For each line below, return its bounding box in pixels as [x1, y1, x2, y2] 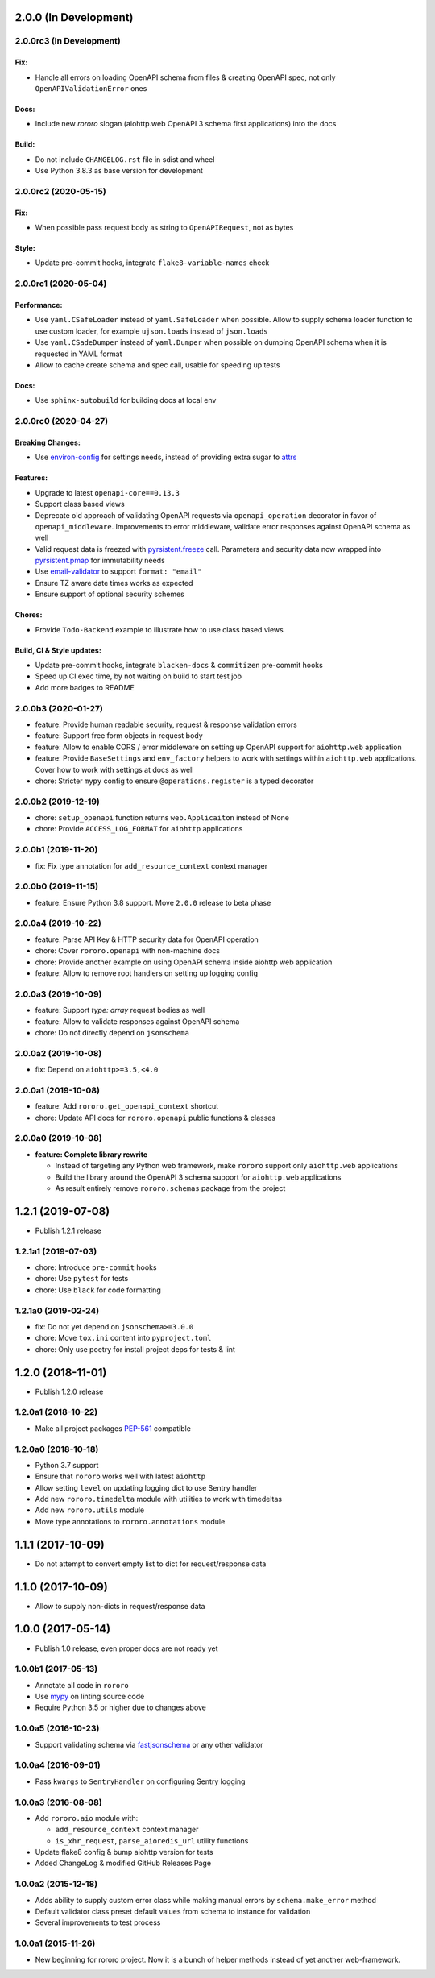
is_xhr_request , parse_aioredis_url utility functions [55, 1835, 249, 1845]
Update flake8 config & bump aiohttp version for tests [35, 1847, 213, 1857]
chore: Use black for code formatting [35, 1285, 161, 1295]
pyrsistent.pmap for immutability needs [35, 556, 165, 566]
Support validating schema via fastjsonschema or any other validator [35, 1740, 263, 1749]
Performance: [14, 301, 63, 310]
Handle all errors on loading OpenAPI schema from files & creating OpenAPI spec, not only [35, 73, 336, 82]
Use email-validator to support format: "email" [35, 566, 202, 576]
